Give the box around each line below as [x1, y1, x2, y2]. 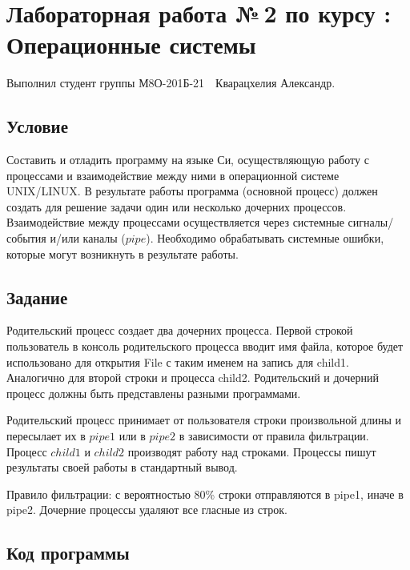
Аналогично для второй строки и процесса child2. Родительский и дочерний [6, 369, 379, 386]
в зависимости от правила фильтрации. [179, 427, 369, 444]
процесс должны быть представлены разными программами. [6, 384, 301, 401]
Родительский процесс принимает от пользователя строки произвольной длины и [6, 411, 401, 428]
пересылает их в [6, 427, 86, 444]
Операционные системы [6, 28, 256, 61]
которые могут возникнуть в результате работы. [6, 245, 239, 262]
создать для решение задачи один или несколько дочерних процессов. [6, 198, 347, 215]
